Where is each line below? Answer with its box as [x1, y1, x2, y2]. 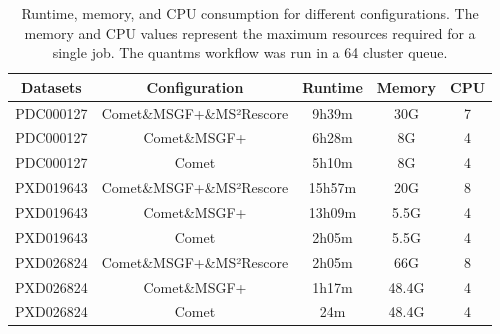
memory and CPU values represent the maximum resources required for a [24, 22, 476, 43]
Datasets [21, 76, 82, 97]
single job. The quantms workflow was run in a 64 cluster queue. [52, 42, 448, 63]
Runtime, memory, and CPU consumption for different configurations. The [21, 3, 479, 23]
